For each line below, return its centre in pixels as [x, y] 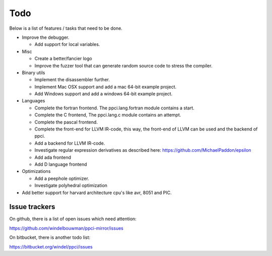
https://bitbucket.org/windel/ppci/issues [51, 246]
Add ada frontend [53, 157]
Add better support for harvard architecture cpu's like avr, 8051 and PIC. [97, 193]
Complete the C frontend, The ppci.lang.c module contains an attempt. [108, 115]
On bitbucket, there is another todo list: [50, 237]
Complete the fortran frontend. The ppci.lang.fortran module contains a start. [115, 108]
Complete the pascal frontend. [66, 122]
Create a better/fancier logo [63, 58]
